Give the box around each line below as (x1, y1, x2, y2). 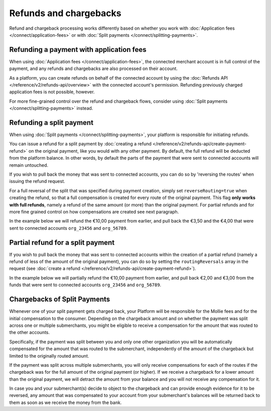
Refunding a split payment (9, 118, 94, 127)
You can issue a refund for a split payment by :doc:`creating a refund (9, 141, 152, 147)
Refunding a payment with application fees (9, 45, 147, 54)
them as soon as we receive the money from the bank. (9, 399, 122, 405)
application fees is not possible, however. (9, 89, 95, 95)
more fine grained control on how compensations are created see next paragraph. (9, 209, 179, 215)
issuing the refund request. (9, 178, 65, 184)
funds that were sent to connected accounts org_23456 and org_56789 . (9, 282, 162, 288)
